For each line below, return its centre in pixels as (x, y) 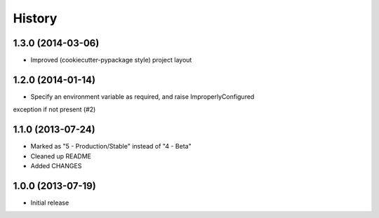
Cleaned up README (61, 156)
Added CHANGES (56, 166)
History (35, 18)
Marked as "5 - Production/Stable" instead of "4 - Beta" (111, 147)
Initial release (50, 203)
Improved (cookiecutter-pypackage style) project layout (111, 60)
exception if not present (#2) (54, 109)
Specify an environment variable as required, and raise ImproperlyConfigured (142, 96)
